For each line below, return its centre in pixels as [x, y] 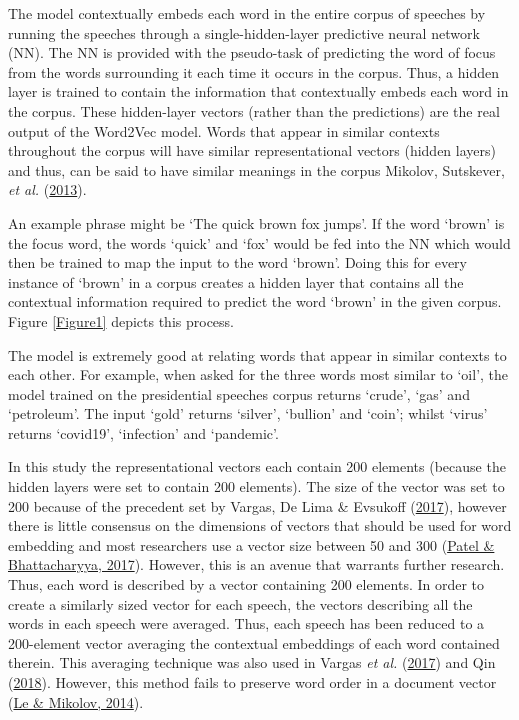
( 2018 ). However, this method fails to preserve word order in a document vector [252, 682]
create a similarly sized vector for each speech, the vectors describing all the [240, 603]
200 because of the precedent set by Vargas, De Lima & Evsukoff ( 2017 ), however [257, 505]
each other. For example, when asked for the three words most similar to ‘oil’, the [258, 374]
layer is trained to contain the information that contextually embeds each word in [258, 91]
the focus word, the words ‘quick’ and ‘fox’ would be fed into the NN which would [259, 242]
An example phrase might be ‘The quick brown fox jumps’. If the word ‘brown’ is [256, 222]
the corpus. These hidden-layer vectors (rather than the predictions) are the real [254, 110]
